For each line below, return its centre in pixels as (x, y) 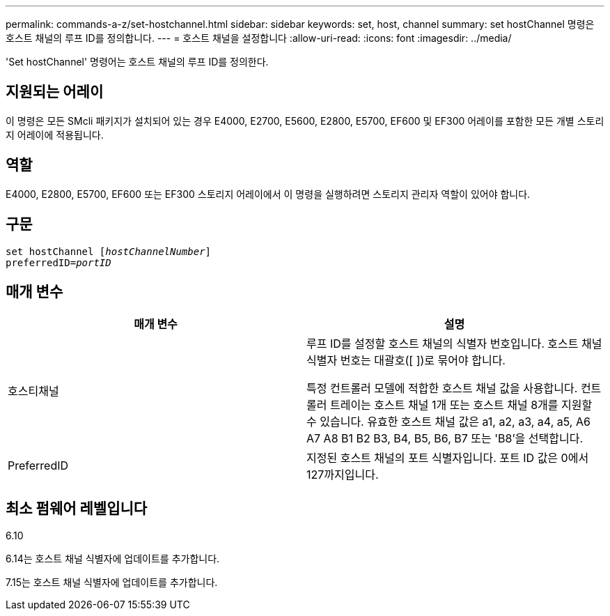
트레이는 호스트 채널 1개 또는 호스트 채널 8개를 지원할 (461, 405)
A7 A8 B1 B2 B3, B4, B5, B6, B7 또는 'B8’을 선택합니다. (445, 439)
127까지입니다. (343, 475)
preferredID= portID (58, 262)
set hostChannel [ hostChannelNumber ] (109, 251)
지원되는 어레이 (55, 92)
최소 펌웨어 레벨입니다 (77, 508)
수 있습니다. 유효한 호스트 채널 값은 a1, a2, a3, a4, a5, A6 (448, 422)
